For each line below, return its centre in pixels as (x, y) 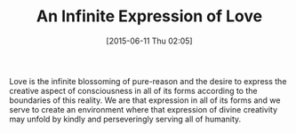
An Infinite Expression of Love (149, 16)
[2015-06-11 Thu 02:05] (149, 41)
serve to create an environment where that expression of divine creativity (144, 109)
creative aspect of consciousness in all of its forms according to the (133, 90)
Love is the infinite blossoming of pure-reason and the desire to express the (148, 81)
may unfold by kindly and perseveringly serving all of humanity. (125, 119)
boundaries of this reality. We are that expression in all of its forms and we (145, 100)
